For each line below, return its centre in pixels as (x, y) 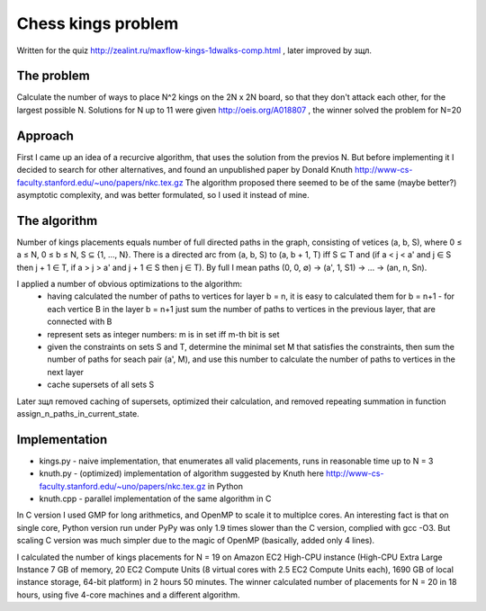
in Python (225, 486)
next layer (66, 372)
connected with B (80, 322)
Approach (45, 135)
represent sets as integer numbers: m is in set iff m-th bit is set (163, 334)
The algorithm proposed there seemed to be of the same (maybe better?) (321, 182)
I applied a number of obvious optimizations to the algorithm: (130, 284)
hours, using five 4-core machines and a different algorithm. (128, 595)
